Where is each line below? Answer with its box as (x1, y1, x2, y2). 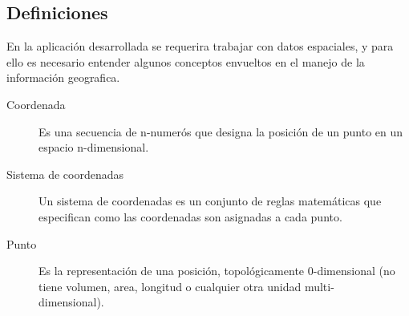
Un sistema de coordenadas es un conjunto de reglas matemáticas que (38, 192, 382, 209)
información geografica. (6, 69, 120, 86)
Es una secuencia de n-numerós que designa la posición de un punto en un (38, 123, 403, 140)
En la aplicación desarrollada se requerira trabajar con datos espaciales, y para (6, 38, 394, 55)
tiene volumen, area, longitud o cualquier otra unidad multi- (38, 278, 334, 294)
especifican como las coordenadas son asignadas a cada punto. (38, 208, 342, 225)
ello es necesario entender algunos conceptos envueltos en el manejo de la (6, 53, 365, 70)
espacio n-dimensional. (38, 139, 149, 156)
